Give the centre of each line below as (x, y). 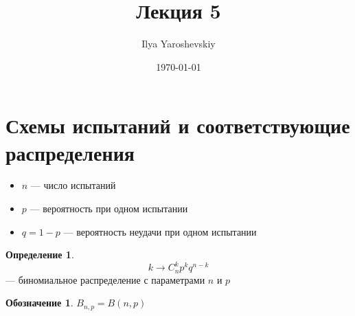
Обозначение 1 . (39, 303)
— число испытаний (73, 185)
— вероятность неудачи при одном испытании (160, 231)
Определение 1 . (40, 255)
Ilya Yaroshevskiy (179, 44)
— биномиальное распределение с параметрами (105, 279)
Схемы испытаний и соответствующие (178, 125)
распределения (70, 152)
